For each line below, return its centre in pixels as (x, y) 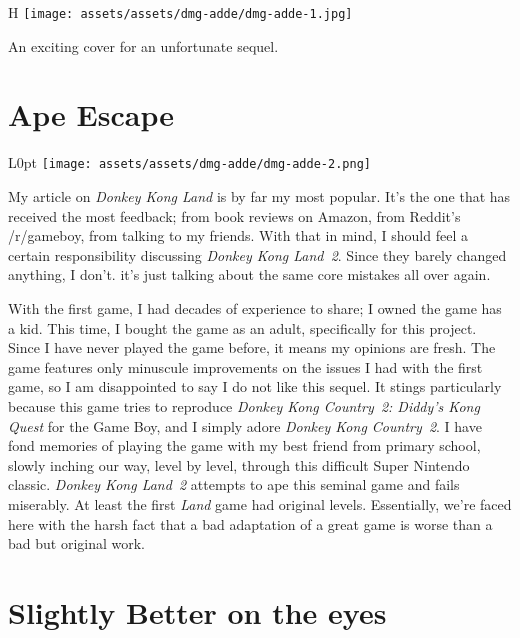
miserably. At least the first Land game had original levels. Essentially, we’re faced (260, 503)
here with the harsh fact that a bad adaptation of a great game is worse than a (250, 523)
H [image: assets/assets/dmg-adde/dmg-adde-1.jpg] (180, 12)
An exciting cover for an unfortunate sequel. (143, 45)
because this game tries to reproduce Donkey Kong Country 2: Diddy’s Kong (244, 405)
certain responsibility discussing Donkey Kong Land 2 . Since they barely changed (257, 254)
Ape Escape (91, 114)
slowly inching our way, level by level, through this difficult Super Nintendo (239, 464)
